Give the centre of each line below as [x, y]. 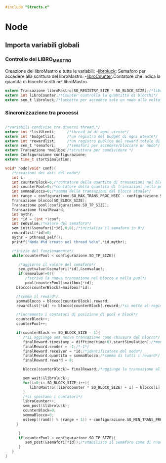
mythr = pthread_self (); [37, 238]
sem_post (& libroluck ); [46, 406]
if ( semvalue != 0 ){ [36, 274]
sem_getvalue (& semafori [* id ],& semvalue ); [62, 269]
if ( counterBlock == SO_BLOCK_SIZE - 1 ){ [58, 333]
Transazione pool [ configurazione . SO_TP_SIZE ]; [61, 205]
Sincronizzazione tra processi [42, 112]
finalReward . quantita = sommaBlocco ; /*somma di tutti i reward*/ [92, 356]
